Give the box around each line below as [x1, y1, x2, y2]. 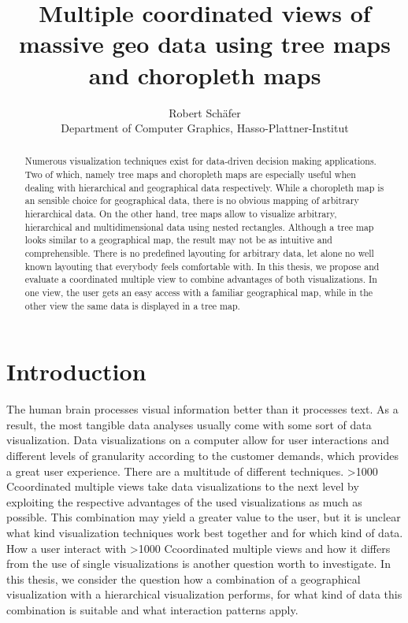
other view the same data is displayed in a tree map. [24, 299, 240, 312]
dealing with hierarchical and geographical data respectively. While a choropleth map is [24, 180, 384, 194]
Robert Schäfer [169, 104, 241, 121]
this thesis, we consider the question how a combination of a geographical [6, 570, 361, 587]
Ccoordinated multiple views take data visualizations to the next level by [6, 478, 359, 495]
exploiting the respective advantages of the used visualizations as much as [6, 493, 362, 510]
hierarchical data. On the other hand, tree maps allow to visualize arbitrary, [24, 207, 337, 221]
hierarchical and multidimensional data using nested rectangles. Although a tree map [24, 220, 374, 233]
